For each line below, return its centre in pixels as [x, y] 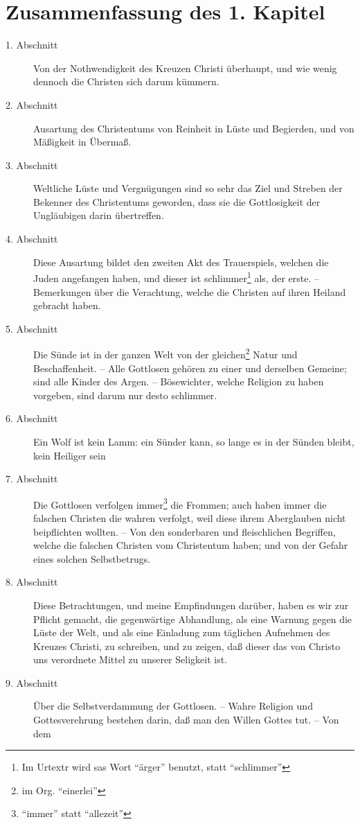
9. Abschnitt [32, 682]
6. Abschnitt [32, 418]
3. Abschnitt [32, 165]
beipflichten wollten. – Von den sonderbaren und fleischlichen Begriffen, [184, 531]
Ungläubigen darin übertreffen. [99, 215]
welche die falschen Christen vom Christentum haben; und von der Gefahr [191, 545]
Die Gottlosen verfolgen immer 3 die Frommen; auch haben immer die [180, 503]
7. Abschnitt [32, 479]
